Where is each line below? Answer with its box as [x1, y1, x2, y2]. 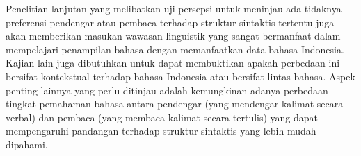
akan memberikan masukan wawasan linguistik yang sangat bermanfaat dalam [6, 28, 341, 43]
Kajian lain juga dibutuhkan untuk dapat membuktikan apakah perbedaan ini [6, 55, 340, 70]
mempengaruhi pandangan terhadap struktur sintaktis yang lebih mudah [6, 123, 316, 138]
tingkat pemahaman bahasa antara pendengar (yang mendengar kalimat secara [6, 96, 344, 111]
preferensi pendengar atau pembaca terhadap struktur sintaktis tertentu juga [6, 15, 335, 29]
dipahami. [6, 137, 48, 151]
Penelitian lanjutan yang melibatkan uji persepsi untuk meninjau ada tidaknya [6, 1, 342, 15]
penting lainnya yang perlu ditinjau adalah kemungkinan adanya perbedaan [6, 83, 328, 97]
